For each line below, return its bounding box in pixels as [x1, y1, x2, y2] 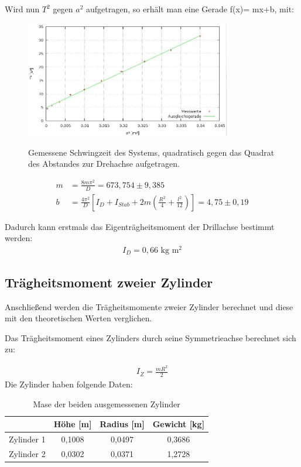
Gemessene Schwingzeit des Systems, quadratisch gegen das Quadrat [28, 146, 275, 158]
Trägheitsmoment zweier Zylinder [5, 273, 213, 291]
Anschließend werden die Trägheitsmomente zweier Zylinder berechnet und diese [5, 300, 293, 313]
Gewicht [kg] [152, 418, 205, 430]
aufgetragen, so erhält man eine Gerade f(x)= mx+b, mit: [86, 3, 294, 15]
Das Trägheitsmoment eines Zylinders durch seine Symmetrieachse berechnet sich [5, 331, 296, 344]
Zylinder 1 [9, 432, 46, 445]
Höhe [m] [53, 418, 92, 430]
